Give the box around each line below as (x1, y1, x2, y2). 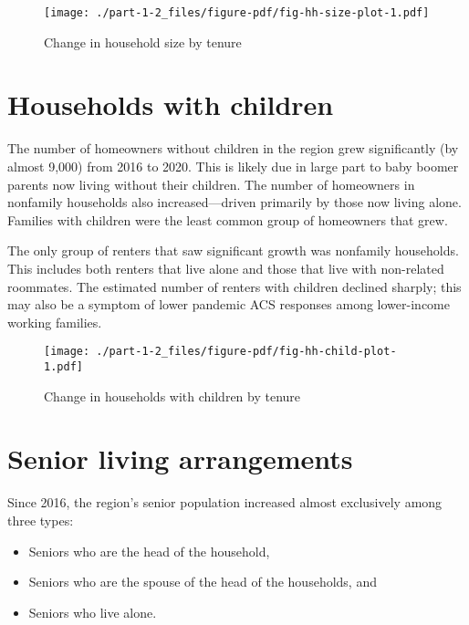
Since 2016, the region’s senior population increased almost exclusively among (7, 493, 443, 512)
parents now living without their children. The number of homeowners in (7, 174, 415, 193)
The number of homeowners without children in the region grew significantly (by (7, 139, 459, 158)
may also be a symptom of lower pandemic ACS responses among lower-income (7, 295, 450, 314)
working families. (7, 312, 102, 331)
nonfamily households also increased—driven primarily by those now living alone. (7, 193, 462, 212)
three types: (7, 510, 74, 529)
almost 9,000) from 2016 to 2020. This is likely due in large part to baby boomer (7, 156, 459, 175)
